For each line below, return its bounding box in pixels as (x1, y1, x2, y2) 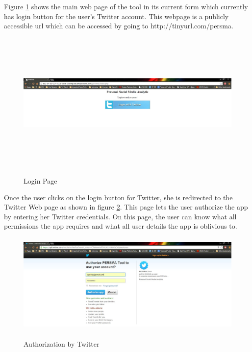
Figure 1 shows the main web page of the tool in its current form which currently (4, 1, 248, 11)
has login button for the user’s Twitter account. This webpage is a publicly (4, 11, 229, 21)
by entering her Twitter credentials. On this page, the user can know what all (4, 211, 237, 221)
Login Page (24, 175, 57, 186)
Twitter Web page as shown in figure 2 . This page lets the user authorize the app (4, 202, 248, 212)
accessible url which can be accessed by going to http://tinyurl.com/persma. (4, 21, 233, 31)
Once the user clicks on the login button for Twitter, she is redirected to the (4, 192, 233, 202)
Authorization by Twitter (24, 339, 100, 349)
